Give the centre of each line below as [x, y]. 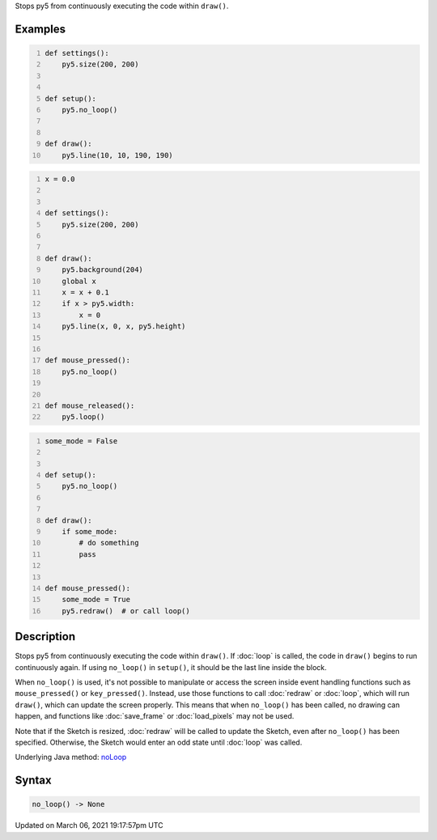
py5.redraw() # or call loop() [126, 611]
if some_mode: [90, 531]
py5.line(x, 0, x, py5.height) [124, 327]
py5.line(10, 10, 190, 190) [117, 155]
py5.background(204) [102, 270]
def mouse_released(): [90, 405]
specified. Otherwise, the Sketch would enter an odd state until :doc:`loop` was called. [159, 742]
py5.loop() [83, 417]
